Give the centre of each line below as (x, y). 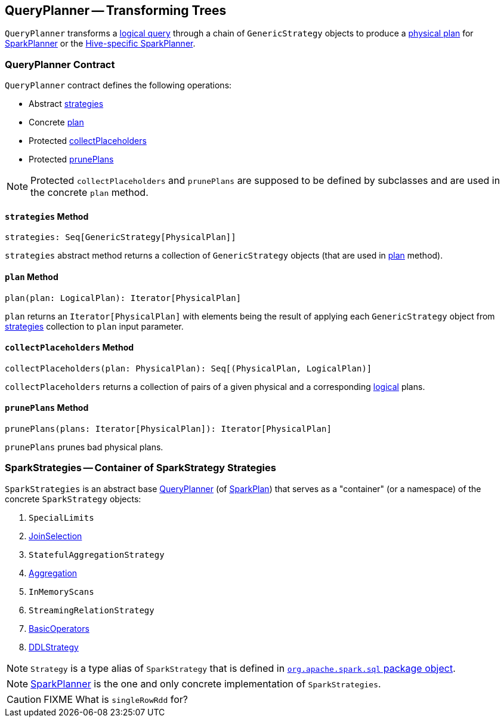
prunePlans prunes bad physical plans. (84, 447)
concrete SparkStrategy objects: (73, 499)
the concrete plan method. (89, 193)
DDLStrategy (54, 647)
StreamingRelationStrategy (92, 610)
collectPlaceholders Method (69, 348)
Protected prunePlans (71, 159)
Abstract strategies (66, 104)
